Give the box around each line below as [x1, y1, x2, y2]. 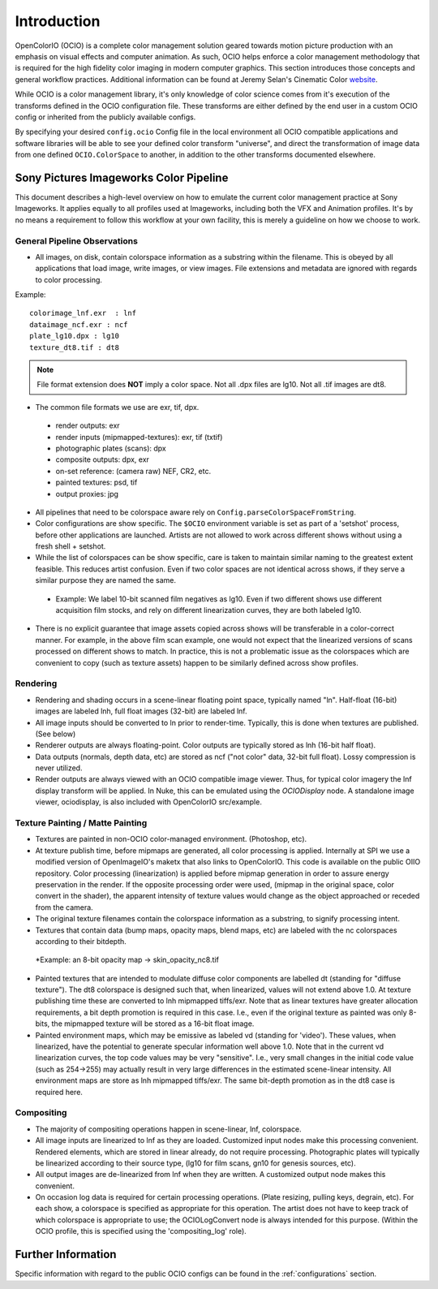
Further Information [15, 1248, 117, 1261]
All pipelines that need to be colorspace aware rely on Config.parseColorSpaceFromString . [35, 507, 357, 517]
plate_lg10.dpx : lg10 [29, 331, 120, 341]
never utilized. [35, 763, 83, 773]
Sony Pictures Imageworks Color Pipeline [15, 170, 229, 184]
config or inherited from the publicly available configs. [15, 112, 196, 122]
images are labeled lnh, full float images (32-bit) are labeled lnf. [35, 706, 247, 716]
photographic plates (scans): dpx [55, 443, 166, 453]
